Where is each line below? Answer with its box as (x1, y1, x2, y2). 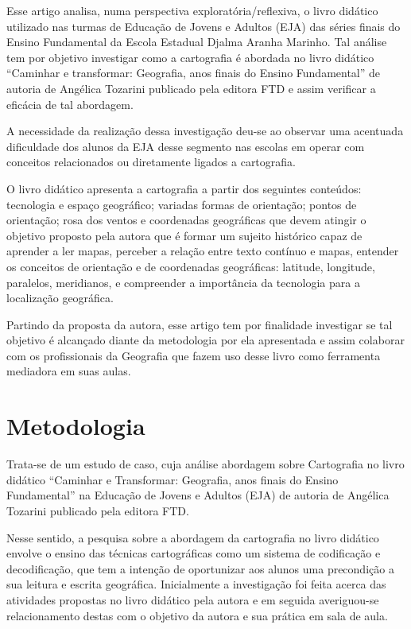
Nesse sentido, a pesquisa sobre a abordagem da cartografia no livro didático (6, 529, 379, 546)
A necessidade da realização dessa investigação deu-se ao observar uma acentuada (6, 122, 404, 139)
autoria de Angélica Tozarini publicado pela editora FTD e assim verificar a (6, 80, 376, 96)
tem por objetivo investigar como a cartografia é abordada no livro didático (6, 49, 374, 65)
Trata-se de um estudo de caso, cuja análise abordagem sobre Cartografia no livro (6, 456, 405, 472)
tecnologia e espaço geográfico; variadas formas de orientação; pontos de (6, 196, 357, 212)
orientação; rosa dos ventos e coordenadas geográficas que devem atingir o (6, 212, 366, 228)
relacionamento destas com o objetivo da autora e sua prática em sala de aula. (6, 607, 388, 623)
